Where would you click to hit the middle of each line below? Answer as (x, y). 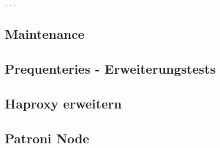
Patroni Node (47, 138)
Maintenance (45, 34)
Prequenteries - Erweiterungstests (110, 69)
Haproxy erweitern (63, 103)
